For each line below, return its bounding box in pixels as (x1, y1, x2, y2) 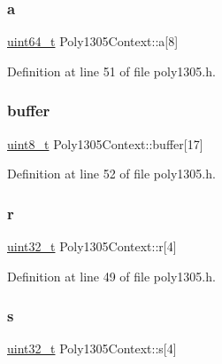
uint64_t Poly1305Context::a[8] (7, 32, 179, 51)
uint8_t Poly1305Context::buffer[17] (7, 134, 203, 153)
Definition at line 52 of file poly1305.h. (7, 164, 216, 183)
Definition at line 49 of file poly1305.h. (7, 266, 216, 285)
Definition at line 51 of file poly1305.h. (7, 61, 216, 80)
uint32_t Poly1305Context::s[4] (7, 339, 177, 358)
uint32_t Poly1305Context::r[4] (7, 237, 177, 256)
